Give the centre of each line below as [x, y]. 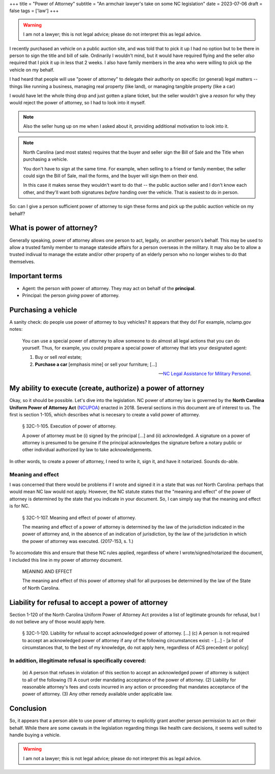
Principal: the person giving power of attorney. [71, 295]
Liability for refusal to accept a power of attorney [89, 602]
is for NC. [19, 506]
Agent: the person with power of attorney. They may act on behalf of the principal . [109, 288]
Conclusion [28, 709]
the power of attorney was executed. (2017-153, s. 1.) [78, 541]
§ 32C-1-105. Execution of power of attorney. [69, 426]
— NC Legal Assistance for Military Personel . [205, 374]
